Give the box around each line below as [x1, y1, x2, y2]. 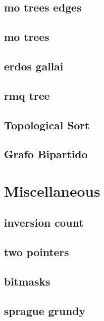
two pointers [4, 244, 69, 260]
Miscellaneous [4, 180, 101, 201]
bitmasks [4, 274, 51, 289]
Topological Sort [4, 117, 90, 132]
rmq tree [4, 87, 50, 103]
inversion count [4, 215, 84, 230]
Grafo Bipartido [4, 146, 88, 162]
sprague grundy [4, 303, 86, 318]
